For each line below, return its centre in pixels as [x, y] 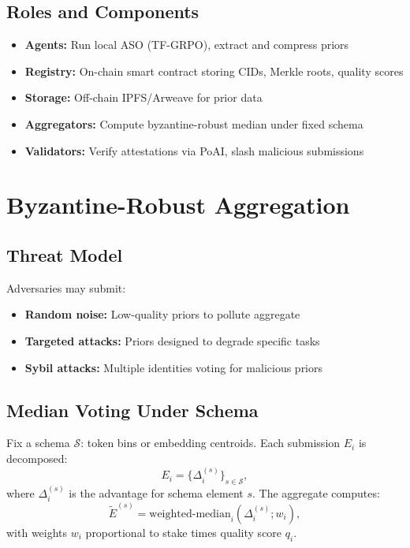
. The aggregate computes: [316, 492]
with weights [37, 533]
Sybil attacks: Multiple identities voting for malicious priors [174, 367]
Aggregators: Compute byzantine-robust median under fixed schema [194, 123]
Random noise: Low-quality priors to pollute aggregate [162, 314]
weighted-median [190, 514]
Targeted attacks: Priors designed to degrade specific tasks [172, 340]
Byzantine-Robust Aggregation [178, 205]
